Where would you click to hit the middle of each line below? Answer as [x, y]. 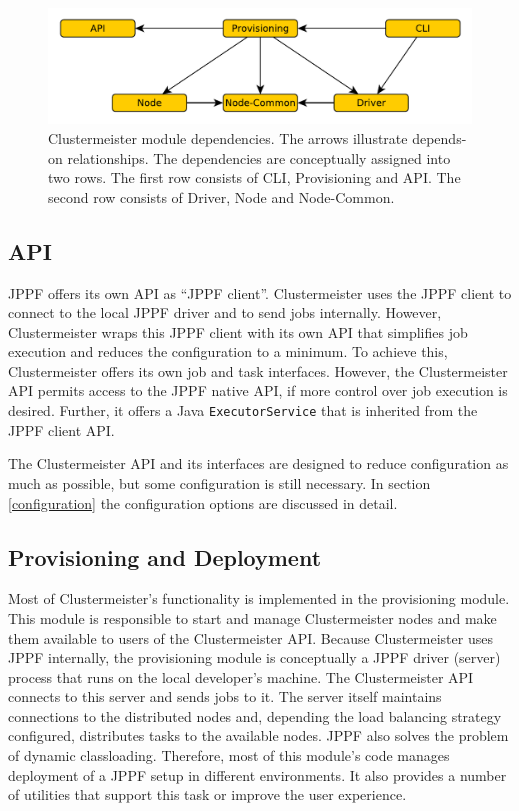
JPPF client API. [61, 429]
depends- [439, 137]
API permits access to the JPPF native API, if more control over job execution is [258, 390]
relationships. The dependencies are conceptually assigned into [259, 157]
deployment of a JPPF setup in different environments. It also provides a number [257, 774]
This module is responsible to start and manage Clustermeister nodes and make [252, 617]
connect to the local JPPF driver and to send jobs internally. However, [225, 312]
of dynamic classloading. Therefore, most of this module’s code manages [229, 755]
